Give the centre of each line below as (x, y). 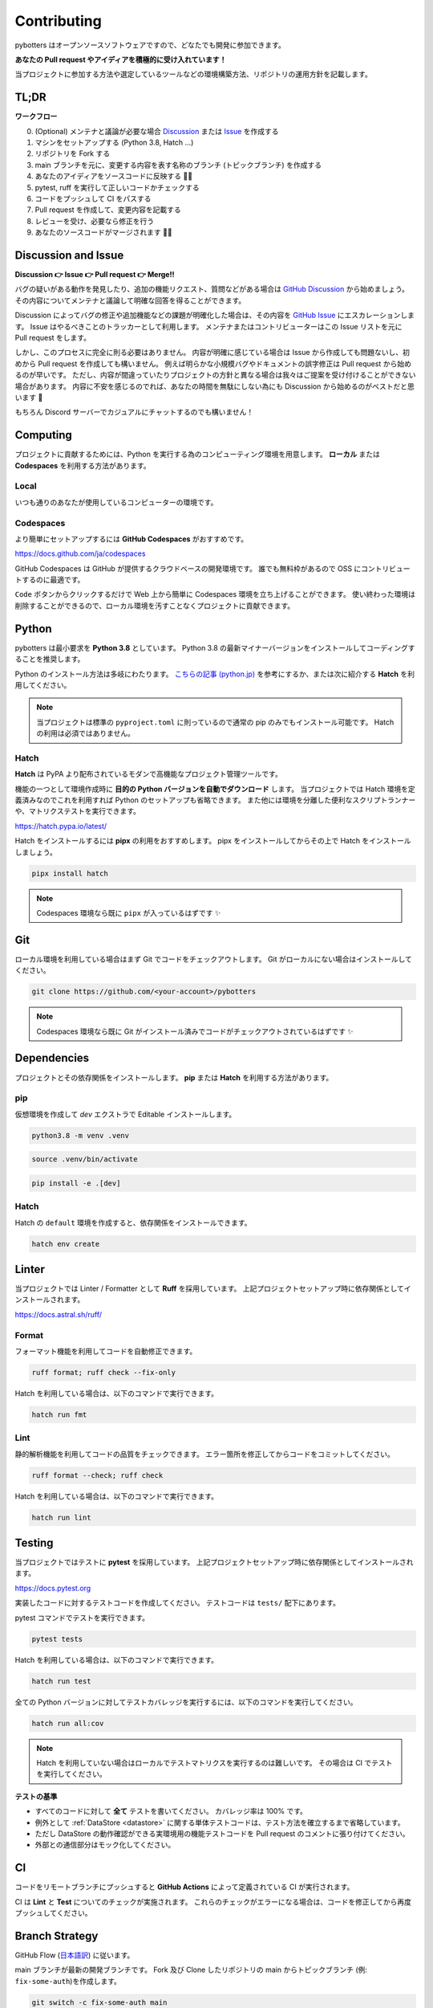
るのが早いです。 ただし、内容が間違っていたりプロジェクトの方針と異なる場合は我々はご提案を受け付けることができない (215, 375)
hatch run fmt (59, 1414)
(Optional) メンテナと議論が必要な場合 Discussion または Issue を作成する (157, 131)
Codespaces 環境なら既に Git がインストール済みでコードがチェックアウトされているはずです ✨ (195, 1031)
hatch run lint (61, 1517)
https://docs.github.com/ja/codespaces (80, 553)
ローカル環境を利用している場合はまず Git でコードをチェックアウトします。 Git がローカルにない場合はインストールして (214, 959)
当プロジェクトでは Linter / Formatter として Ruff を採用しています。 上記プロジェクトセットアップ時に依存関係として (210, 1288)
